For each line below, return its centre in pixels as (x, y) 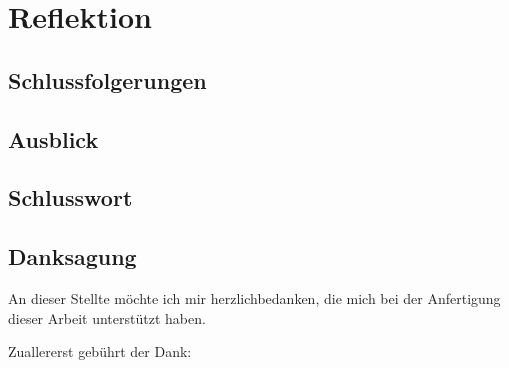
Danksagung (72, 256)
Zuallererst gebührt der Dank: (100, 351)
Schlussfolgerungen (107, 79)
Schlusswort (70, 197)
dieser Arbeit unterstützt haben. (107, 317)
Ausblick (53, 138)
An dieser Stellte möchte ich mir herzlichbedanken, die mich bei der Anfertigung (254, 297)
